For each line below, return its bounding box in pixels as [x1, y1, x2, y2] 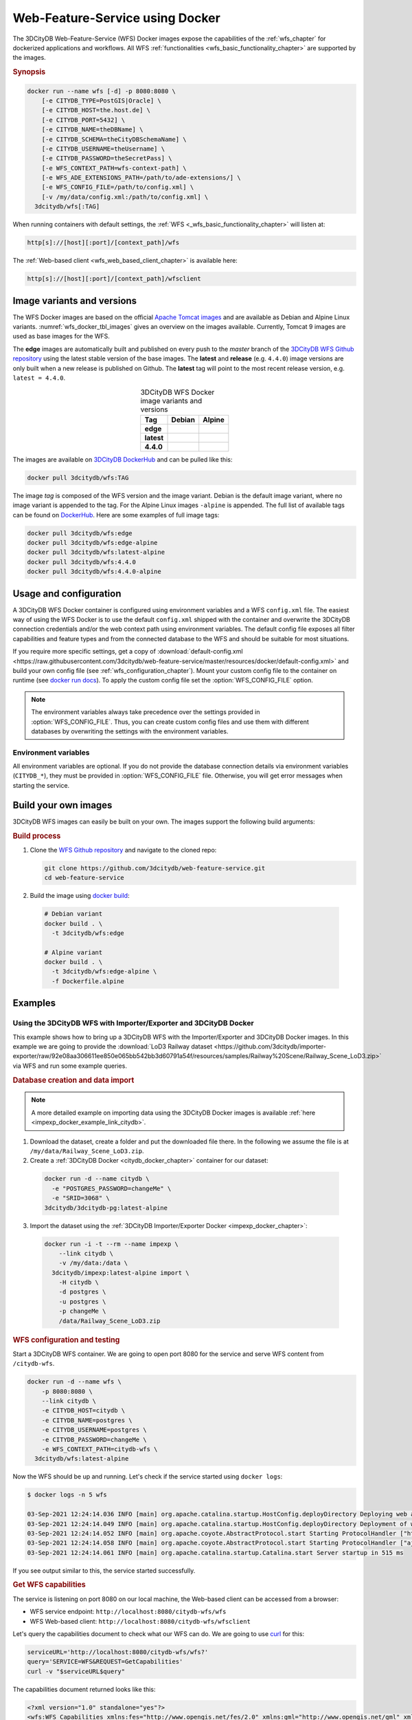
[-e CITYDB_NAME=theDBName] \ [41, 126, 144, 133]
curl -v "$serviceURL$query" [27, 1667, 126, 1675]
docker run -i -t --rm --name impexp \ [44, 1240, 179, 1248]
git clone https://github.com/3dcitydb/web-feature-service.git [44, 864, 266, 872]
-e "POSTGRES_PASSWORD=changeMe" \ [51, 1184, 172, 1192]
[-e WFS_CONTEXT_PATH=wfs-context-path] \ [41, 164, 187, 172]
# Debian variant [44, 910, 103, 918]
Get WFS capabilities [12, 1580, 86, 1589]
